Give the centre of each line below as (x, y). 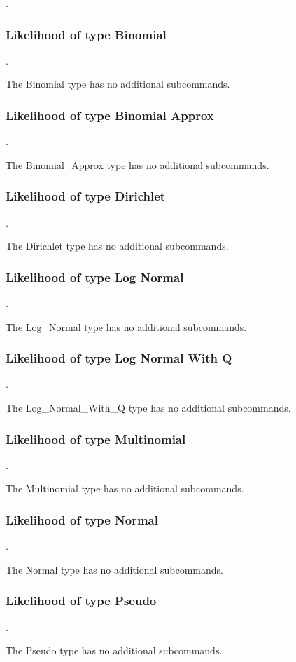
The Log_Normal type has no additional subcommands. (126, 326)
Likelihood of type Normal (82, 519)
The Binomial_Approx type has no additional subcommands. (138, 164)
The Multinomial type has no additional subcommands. (125, 488)
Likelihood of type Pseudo (81, 601)
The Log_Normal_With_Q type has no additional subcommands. (148, 408)
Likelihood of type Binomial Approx (110, 115)
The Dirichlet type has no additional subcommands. (117, 246)
